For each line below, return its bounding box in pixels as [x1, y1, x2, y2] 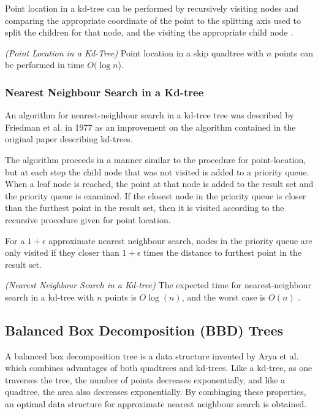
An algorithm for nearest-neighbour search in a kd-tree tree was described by [5, 109, 294, 121]
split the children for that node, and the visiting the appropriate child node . [5, 26, 293, 39]
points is [105, 290, 137, 303]
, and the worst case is [181, 290, 266, 303]
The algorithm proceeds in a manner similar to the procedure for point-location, [5, 153, 306, 166]
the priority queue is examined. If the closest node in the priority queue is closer [5, 189, 306, 202]
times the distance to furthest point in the [143, 246, 302, 259]
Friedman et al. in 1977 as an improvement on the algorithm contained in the [5, 120, 296, 133]
